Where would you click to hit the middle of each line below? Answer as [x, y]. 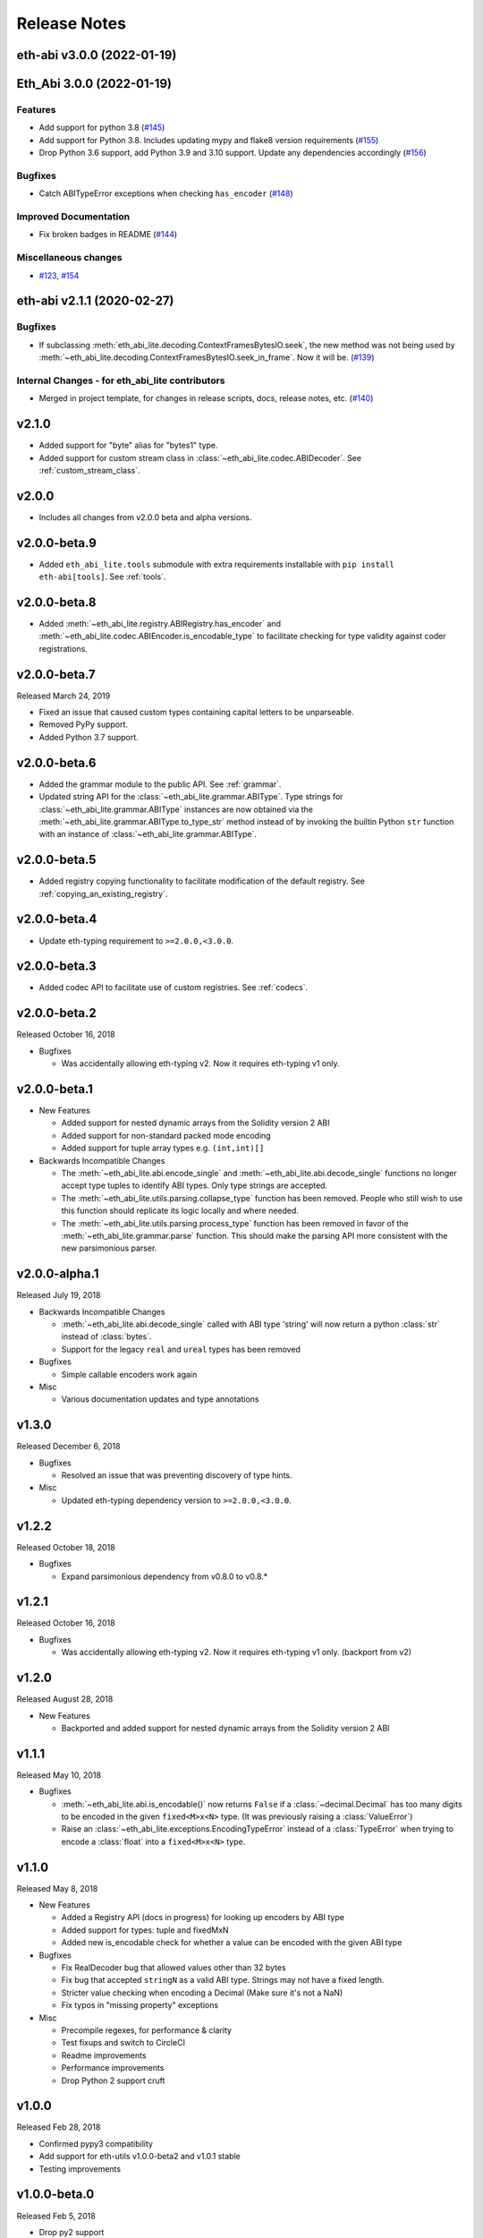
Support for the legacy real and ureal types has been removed [181, 1349]
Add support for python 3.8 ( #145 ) [102, 128]
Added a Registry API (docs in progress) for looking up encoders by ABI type [203, 1918]
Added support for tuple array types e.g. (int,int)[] [163, 1148]
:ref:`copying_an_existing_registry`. [103, 893]
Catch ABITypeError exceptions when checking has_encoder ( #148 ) [166, 193]
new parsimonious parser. [109, 1248]
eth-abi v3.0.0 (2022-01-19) [97, 55]
